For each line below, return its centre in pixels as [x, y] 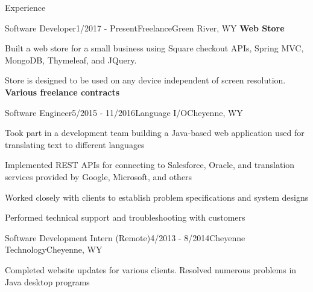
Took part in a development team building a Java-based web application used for [155, 133]
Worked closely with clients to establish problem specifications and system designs [157, 197]
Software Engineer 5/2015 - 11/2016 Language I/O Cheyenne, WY [124, 112]
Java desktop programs [47, 281]
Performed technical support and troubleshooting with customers [125, 217]
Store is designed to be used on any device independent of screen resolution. [145, 80]
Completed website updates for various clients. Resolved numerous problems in [151, 269]
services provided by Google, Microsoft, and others [99, 176]
